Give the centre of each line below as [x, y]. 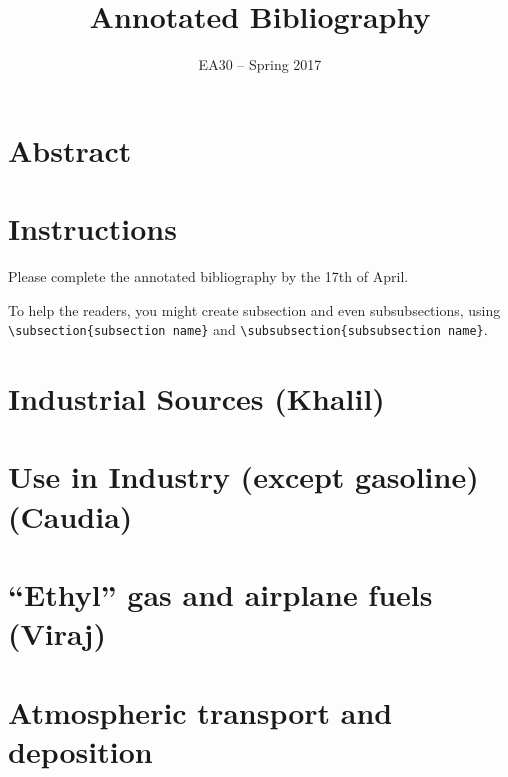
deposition [80, 750]
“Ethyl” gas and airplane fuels [220, 594]
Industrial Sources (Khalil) [196, 398]
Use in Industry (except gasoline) [243, 476]
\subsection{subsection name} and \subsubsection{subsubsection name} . [248, 329]
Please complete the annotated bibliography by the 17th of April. [208, 276]
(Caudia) [70, 515]
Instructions [92, 228]
